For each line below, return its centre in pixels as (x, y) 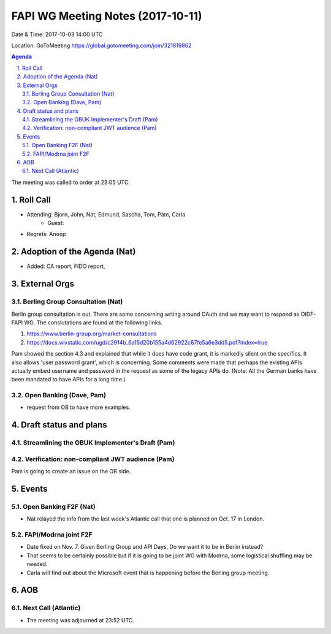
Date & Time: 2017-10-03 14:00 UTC (57, 34)
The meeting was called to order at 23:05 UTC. (70, 182)
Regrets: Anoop (46, 234)
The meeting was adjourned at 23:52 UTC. (81, 620)
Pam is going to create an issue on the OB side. (71, 472)
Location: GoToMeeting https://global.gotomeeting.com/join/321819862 (101, 45)
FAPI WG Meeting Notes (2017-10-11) (107, 16)
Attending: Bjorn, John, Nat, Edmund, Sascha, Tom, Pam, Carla (106, 214)
